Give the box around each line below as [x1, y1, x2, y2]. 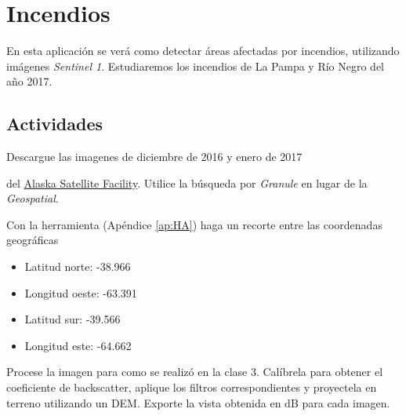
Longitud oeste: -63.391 [24, 284, 137, 301]
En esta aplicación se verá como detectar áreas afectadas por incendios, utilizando [6, 42, 400, 59]
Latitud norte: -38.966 [24, 258, 131, 275]
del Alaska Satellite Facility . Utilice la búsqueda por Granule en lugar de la [6, 174, 368, 191]
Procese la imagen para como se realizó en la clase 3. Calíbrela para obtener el [6, 363, 383, 380]
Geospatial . [6, 190, 59, 206]
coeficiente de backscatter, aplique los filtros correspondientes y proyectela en [6, 379, 377, 396]
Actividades [6, 111, 103, 136]
